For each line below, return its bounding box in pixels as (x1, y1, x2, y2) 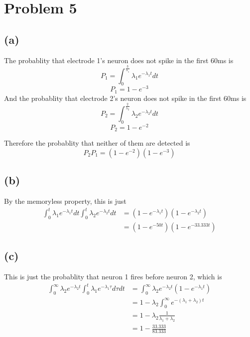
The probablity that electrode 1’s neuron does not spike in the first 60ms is (4, 55, 234, 65)
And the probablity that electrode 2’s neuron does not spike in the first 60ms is (4, 92, 247, 103)
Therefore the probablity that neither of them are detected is (4, 138, 190, 148)
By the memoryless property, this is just (4, 195, 126, 206)
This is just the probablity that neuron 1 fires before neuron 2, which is (4, 271, 222, 282)
